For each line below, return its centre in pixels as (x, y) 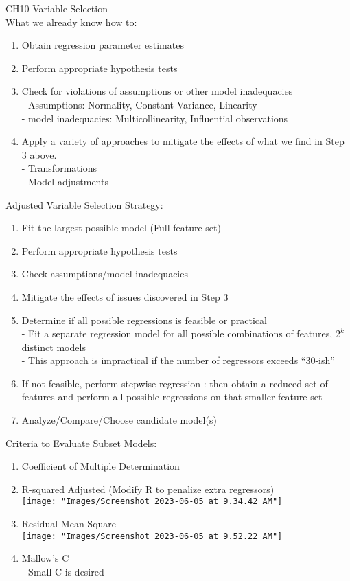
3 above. (39, 154)
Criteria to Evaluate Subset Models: (81, 443)
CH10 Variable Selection (57, 8)
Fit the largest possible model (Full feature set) (121, 228)
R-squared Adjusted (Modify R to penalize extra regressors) (148, 489)
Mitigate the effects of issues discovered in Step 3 (125, 296)
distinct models (54, 346)
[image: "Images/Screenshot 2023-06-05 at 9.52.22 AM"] (152, 536)
